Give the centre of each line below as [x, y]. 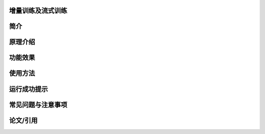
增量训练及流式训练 [38, 11]
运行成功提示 [28, 89]
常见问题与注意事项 [38, 105]
